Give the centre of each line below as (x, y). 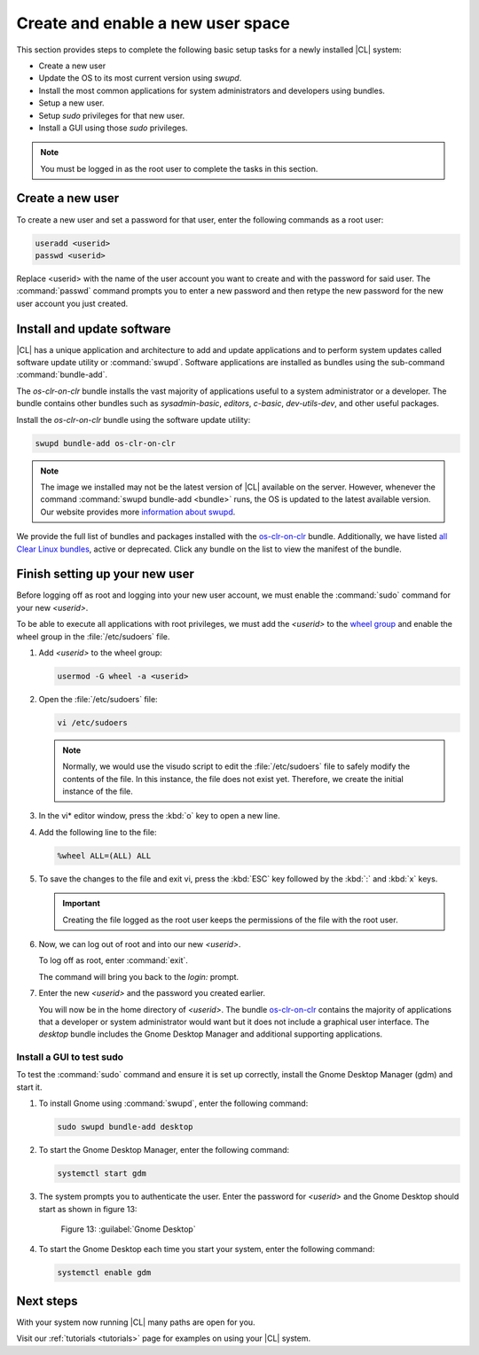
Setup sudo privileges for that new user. (112, 115)
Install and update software (94, 329)
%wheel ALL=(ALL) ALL (104, 855)
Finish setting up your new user (106, 574)
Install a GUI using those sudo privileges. (113, 128)
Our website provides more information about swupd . (138, 512)
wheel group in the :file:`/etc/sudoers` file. (93, 636)
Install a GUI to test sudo (70, 1057)
